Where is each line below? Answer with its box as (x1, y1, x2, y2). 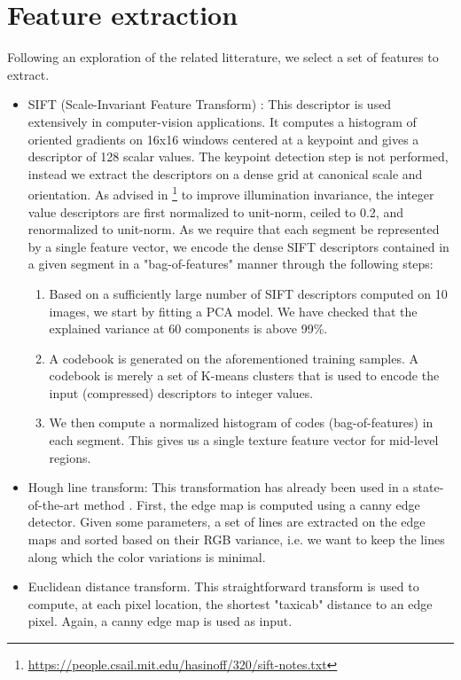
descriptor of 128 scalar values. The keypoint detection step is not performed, (27, 147, 449, 166)
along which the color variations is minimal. (27, 547, 266, 566)
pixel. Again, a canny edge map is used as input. (27, 612, 293, 630)
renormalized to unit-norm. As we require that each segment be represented (27, 220, 440, 238)
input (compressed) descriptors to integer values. (49, 383, 314, 402)
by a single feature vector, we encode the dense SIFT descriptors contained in (27, 237, 449, 255)
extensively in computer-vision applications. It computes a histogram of (27, 112, 417, 130)
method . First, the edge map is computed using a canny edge (83, 495, 420, 513)
